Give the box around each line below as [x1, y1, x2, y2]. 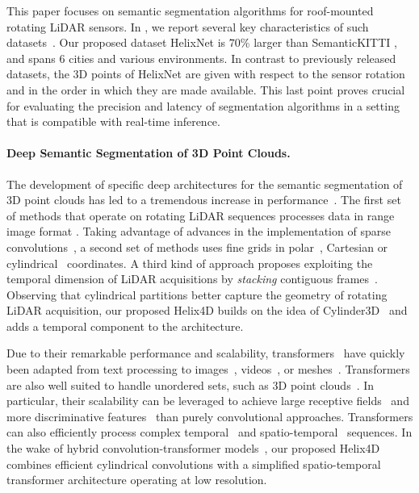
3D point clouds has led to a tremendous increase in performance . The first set [6, 191, 401, 208]
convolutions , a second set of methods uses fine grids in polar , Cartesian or [6, 238, 388, 255]
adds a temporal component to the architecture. [6, 317, 244, 334]
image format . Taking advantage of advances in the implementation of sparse [6, 223, 391, 240]
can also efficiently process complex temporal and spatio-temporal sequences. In [6, 424, 413, 441]
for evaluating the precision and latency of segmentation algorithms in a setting [6, 97, 400, 114]
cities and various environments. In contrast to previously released [69, 49, 396, 66]
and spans [6, 49, 56, 66]
